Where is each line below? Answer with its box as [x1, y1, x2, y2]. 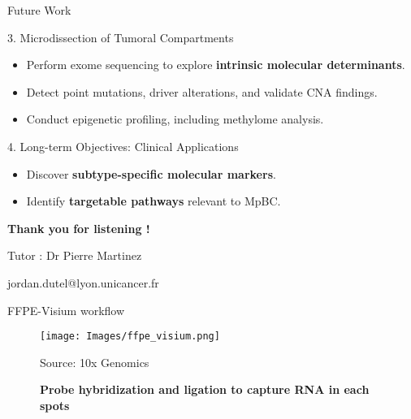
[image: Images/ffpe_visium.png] [40, 330, 220, 343]
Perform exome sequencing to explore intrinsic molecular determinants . [26, 56, 405, 73]
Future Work [7, 2, 71, 18]
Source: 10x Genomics [40, 353, 149, 370]
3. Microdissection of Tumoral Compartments [7, 28, 234, 45]
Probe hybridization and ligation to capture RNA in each [40, 381, 370, 398]
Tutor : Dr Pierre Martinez [7, 247, 142, 264]
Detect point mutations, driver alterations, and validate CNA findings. [26, 83, 378, 100]
